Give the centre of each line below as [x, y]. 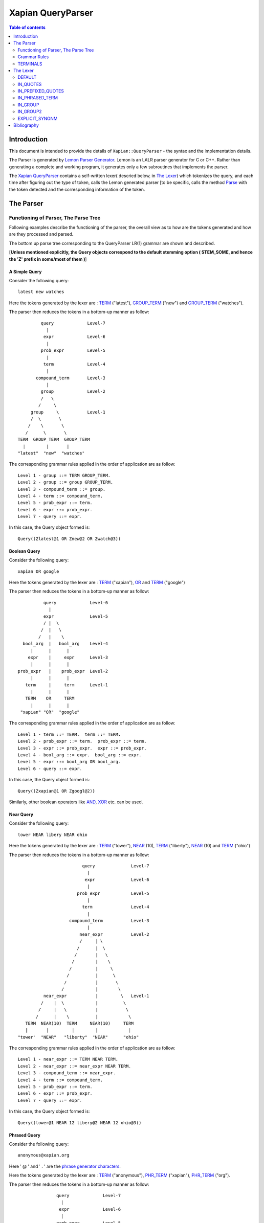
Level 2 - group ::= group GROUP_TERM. [66, 482]
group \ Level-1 [68, 412]
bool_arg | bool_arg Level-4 [66, 644]
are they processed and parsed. [41, 234]
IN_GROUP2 [30, 112]
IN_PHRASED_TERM [38, 98]
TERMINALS [30, 64]
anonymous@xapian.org [44, 1155]
